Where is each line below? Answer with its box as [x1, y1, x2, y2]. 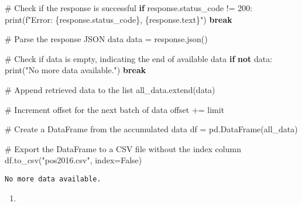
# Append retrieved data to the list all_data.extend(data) [5, 83, 215, 95]
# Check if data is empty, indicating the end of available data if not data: [5, 52, 273, 64]
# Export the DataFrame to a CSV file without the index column [5, 142, 241, 154]
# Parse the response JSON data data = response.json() [5, 33, 208, 45]
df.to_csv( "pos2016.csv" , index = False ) [5, 154, 142, 166]
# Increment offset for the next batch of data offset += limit [5, 103, 225, 115]
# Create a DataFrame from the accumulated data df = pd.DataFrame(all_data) [5, 123, 298, 135]
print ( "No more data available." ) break [5, 64, 146, 76]
